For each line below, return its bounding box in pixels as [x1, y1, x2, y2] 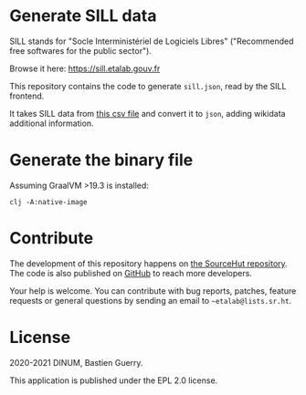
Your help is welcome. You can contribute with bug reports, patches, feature [9, 285, 297, 296]
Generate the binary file [9, 150, 194, 171]
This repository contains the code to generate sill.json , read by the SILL [9, 80, 287, 91]
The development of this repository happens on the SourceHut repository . [9, 257, 288, 269]
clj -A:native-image [9, 197, 89, 206]
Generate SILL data [9, 5, 157, 26]
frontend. [9, 90, 45, 101]
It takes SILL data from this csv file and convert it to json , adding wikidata [9, 108, 286, 119]
